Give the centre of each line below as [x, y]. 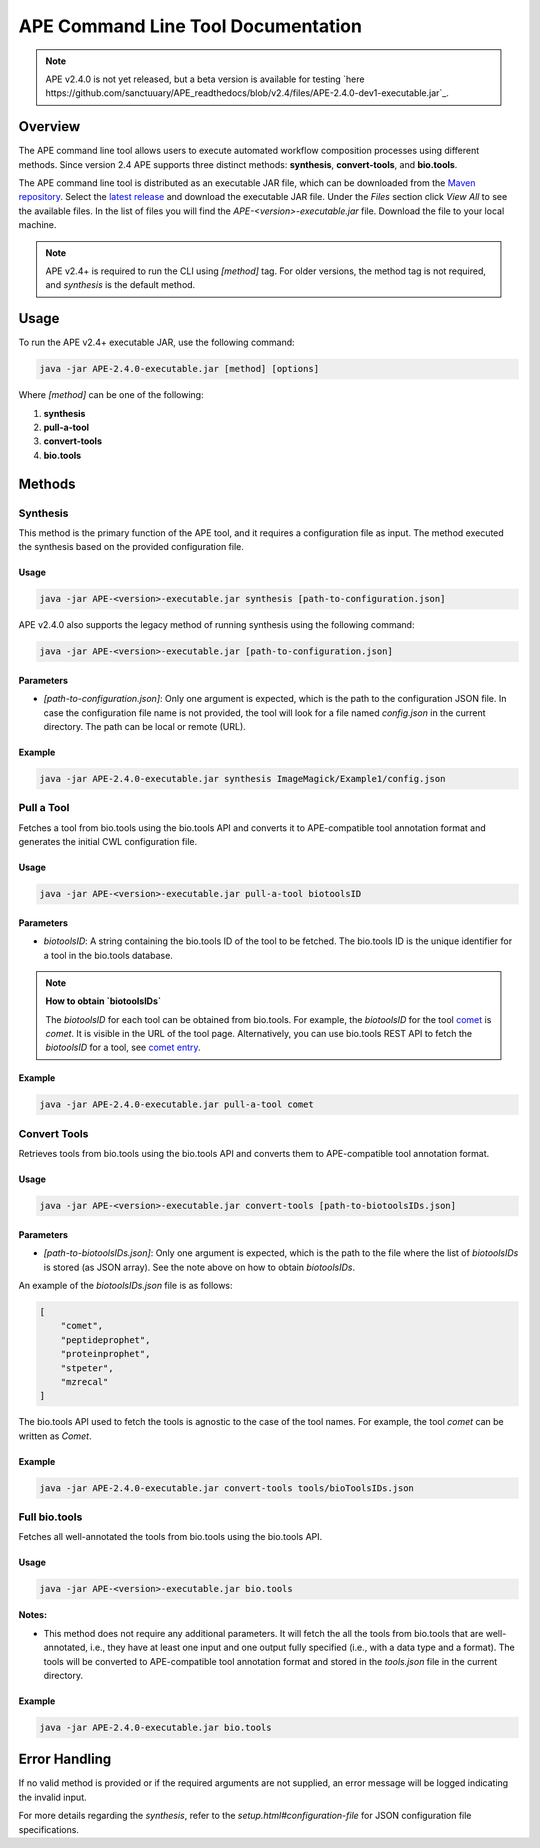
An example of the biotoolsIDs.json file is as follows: [126, 1285]
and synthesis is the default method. [120, 285]
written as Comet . [55, 1436]
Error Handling [65, 1759]
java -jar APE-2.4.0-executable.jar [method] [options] [179, 369]
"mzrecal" [84, 1381]
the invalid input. [52, 1797]
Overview [49, 126]
